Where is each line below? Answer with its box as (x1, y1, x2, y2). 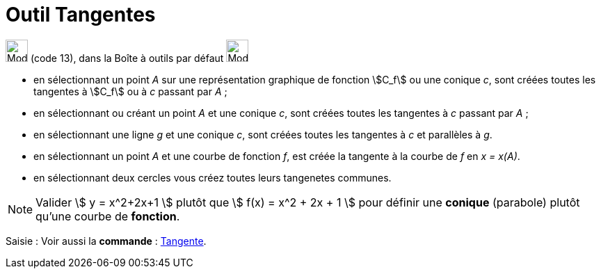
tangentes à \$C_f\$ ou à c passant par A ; (33, 85, 227, 97)
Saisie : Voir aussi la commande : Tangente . (6, 234, 207, 247)
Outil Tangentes (6, 3, 156, 26)
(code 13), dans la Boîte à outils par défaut (30, 51, 224, 64)
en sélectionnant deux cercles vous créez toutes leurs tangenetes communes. (33, 171, 392, 184)
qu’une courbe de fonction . (35, 209, 180, 223)
